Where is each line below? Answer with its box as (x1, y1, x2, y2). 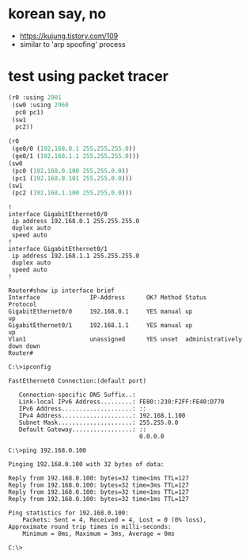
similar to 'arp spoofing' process (19, 39, 126, 48)
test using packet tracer (8, 67, 169, 86)
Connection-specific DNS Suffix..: (18, 391, 136, 399)
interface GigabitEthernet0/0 (8, 210, 108, 218)
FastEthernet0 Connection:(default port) (8, 377, 147, 385)
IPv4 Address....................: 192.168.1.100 (18, 412, 186, 420)
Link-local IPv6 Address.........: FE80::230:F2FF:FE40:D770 (18, 398, 225, 406)
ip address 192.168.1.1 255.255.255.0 (11, 252, 140, 260)
